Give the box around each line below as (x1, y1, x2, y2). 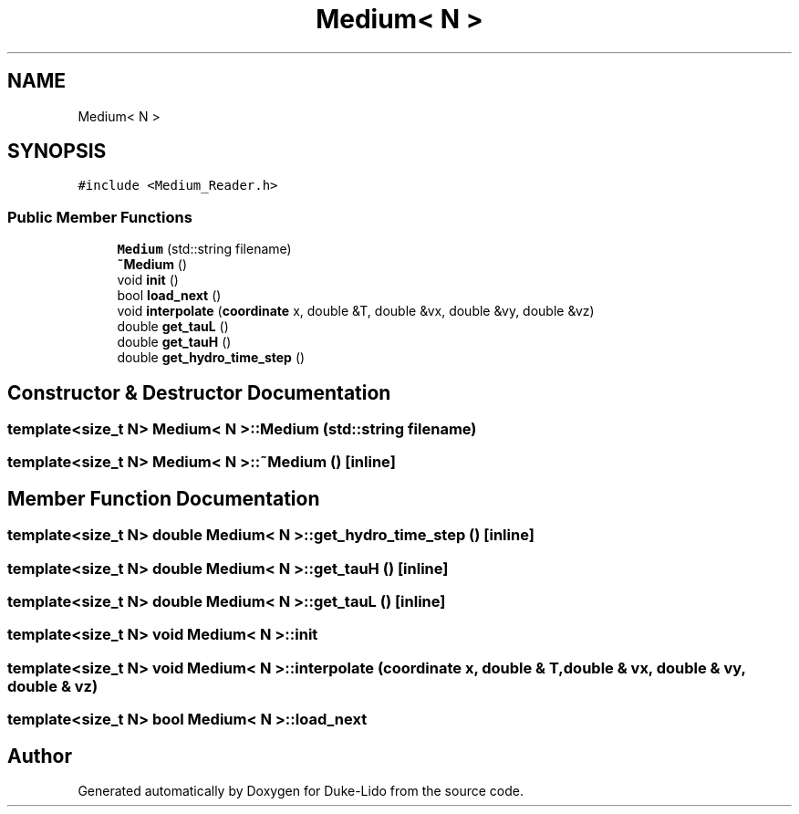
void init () (117, 272, 179, 288)
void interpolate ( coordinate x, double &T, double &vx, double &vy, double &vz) (117, 303, 595, 319)
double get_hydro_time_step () (117, 350, 306, 366)
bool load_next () (117, 287, 222, 304)
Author (7, 744, 72, 767)
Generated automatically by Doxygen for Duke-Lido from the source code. (78, 782, 524, 798)
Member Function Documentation (7, 486, 320, 510)
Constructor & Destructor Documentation (7, 381, 391, 404)
